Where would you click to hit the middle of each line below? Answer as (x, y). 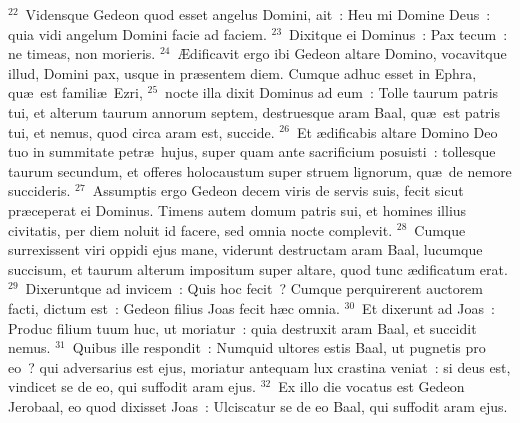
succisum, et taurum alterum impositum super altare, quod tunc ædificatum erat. (258, 268)
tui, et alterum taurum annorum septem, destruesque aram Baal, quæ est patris (254, 111)
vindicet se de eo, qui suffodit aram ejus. (132, 386)
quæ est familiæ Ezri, (75, 92)
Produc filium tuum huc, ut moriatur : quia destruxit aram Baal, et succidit (242, 327)
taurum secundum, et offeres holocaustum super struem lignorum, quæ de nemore (260, 170)
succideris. (39, 190)
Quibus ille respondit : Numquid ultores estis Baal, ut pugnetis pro (279, 347)
